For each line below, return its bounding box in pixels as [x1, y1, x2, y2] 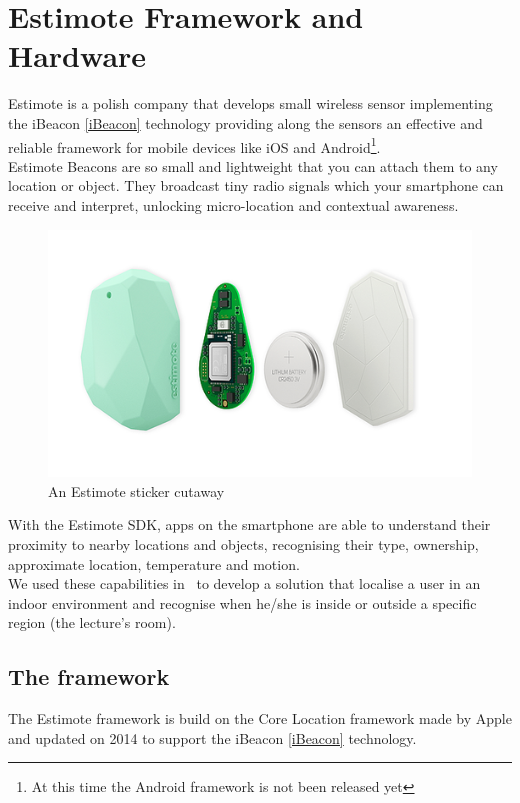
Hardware [8, 35, 147, 76]
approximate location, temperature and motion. [8, 553, 300, 574]
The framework [8, 661, 170, 692]
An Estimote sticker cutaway [48, 480, 225, 501]
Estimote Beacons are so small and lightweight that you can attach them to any [8, 155, 498, 176]
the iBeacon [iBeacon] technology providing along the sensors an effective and [8, 112, 483, 133]
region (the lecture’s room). [8, 612, 176, 633]
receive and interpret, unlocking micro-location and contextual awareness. [8, 194, 459, 215]
